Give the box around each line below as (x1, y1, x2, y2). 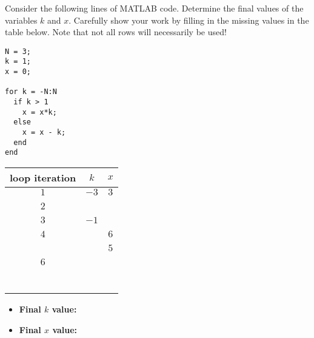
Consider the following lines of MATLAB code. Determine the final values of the (5, 2, 304, 14)
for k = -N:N (5, 87, 57, 96)
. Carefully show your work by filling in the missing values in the (68, 13, 309, 26)
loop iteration (10, 171, 76, 184)
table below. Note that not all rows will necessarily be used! (5, 25, 227, 38)
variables (5, 13, 38, 26)
